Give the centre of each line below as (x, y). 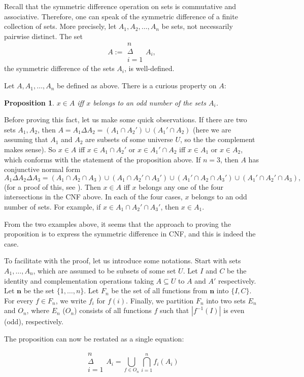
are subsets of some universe (129, 139)
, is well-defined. (149, 68)
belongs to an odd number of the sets (149, 102)
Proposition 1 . (29, 102)
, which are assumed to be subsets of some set (105, 270)
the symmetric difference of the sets (59, 68)
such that (175, 310)
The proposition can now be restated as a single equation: (94, 338)
